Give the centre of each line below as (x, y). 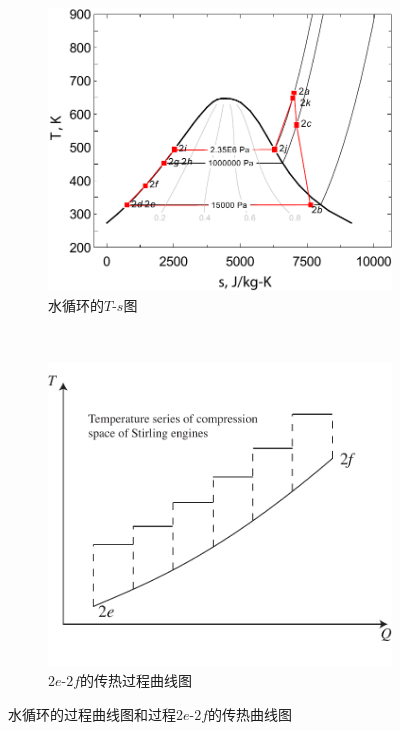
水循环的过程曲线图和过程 (92, 714)
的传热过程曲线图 (136, 680)
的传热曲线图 (250, 714)
